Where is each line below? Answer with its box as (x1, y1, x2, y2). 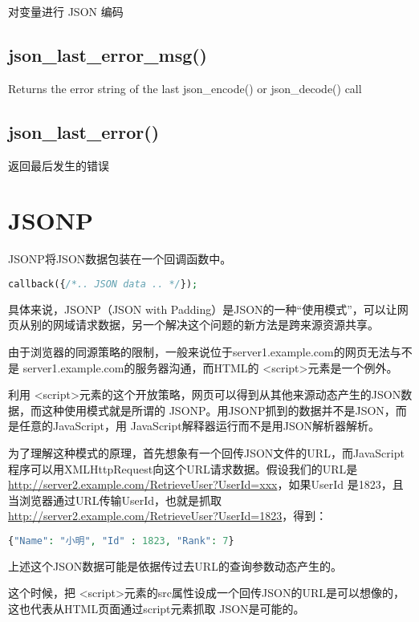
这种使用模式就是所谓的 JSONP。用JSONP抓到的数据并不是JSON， (41, 401, 396, 418)
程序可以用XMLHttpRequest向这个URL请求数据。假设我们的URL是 (8, 460, 358, 477)
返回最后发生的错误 (8, 157, 109, 173)
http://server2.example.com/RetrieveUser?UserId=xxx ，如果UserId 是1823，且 (8, 476, 404, 493)
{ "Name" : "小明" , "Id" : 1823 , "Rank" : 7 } (8, 535, 234, 547)
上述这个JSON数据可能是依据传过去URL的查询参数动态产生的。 (8, 557, 342, 574)
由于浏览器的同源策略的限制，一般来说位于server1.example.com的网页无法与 (8, 343, 401, 360)
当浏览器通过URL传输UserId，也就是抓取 (8, 491, 222, 508)
